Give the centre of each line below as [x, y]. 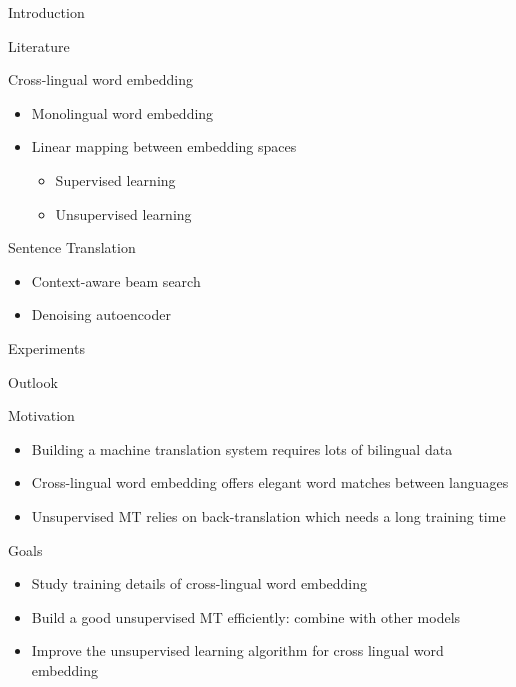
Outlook [33, 381]
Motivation [41, 415]
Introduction [46, 12]
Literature [39, 45]
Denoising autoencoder [101, 314]
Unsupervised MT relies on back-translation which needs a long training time [268, 515]
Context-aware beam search [116, 280]
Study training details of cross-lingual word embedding [199, 583]
